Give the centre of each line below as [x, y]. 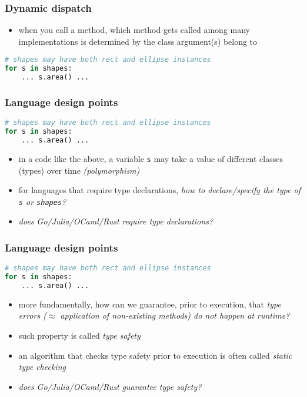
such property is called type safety [79, 335]
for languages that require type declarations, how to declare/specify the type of [159, 190]
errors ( [32, 315]
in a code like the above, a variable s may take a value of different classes [151, 158]
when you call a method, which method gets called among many [134, 30]
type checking [42, 367]
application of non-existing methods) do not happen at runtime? [175, 315]
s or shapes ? [42, 201]
